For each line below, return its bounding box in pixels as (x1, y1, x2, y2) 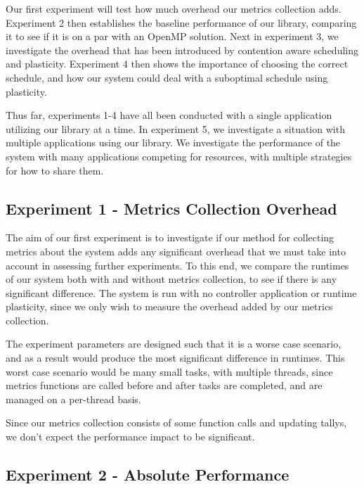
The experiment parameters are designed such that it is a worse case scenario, (6, 336, 342, 351)
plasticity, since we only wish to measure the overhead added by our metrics (6, 299, 333, 314)
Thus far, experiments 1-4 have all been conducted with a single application (6, 108, 332, 122)
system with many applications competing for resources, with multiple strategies (6, 148, 352, 163)
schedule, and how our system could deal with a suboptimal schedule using (6, 70, 328, 84)
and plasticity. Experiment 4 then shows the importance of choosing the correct (6, 56, 349, 71)
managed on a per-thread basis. (6, 391, 141, 406)
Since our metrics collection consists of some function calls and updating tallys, (6, 415, 347, 430)
